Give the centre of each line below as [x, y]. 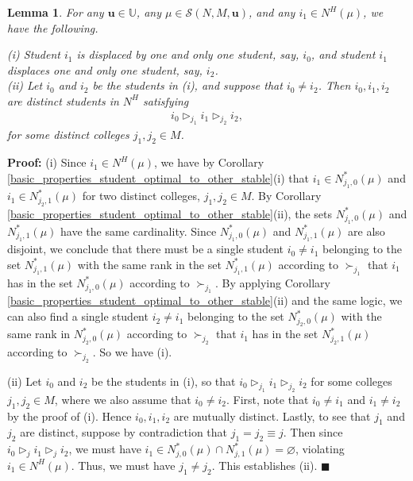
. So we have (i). [132, 352]
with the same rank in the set [149, 264]
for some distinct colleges [68, 135]
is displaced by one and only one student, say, [188, 54]
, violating [320, 449]
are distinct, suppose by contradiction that [124, 432]
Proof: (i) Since [47, 162]
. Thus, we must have [123, 465]
